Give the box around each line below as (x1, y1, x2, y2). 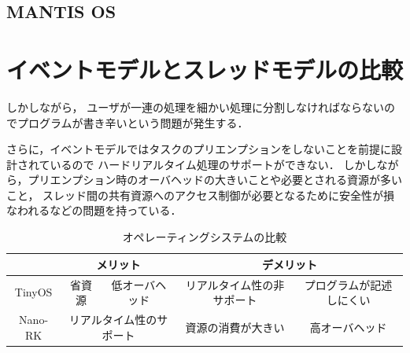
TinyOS (14, 284, 53, 300)
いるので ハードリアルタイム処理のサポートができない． (50, 156, 340, 172)
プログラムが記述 (304, 276, 393, 292)
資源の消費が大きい (185, 318, 285, 335)
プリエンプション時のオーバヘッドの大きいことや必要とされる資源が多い (28, 171, 403, 188)
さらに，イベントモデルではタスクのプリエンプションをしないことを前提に (6, 141, 391, 157)
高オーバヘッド (309, 318, 387, 335)
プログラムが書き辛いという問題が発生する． (17, 114, 249, 131)
